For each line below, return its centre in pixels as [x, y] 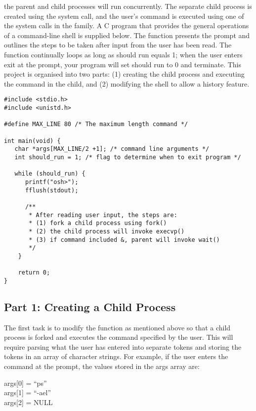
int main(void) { [32, 141]
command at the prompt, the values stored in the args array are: [102, 366]
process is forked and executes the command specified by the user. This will [119, 337]
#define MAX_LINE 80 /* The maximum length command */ [96, 124]
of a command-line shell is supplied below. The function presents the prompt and [127, 35]
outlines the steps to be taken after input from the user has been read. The [118, 45]
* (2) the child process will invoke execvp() [107, 231]
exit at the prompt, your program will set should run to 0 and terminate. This [123, 64]
